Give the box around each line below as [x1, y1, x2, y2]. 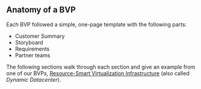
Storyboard [14, 38, 43, 46]
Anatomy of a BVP [6, 5, 76, 15]
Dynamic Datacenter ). [6, 76, 61, 83]
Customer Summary [14, 32, 65, 40]
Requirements [14, 45, 50, 52]
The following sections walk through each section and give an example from [6, 63, 196, 70]
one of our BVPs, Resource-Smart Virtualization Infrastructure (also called [6, 69, 190, 77]
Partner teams [14, 51, 51, 59]
